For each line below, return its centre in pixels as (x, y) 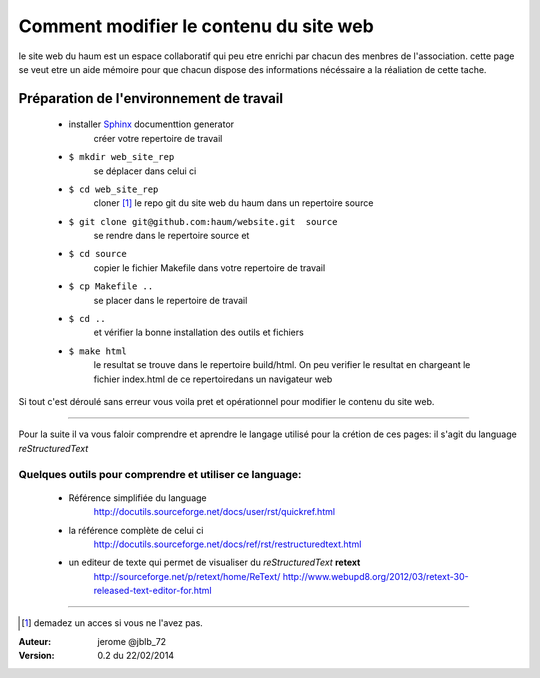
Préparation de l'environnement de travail (151, 98)
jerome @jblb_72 (132, 641)
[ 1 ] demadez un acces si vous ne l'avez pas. (112, 623)
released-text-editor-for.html (152, 591)
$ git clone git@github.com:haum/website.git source (203, 221)
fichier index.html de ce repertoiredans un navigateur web (213, 379)
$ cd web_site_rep (113, 189)
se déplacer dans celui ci (145, 171)
